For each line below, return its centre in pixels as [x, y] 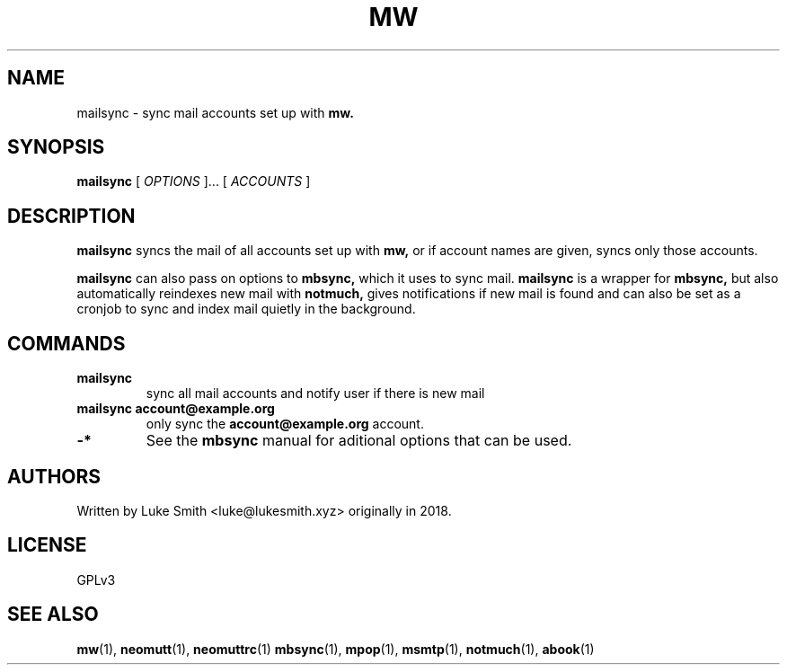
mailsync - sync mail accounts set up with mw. [215, 112]
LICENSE [47, 545]
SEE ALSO [53, 615]
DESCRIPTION [71, 216]
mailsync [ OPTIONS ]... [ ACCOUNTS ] [194, 181]
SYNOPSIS [56, 147]
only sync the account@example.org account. [285, 424]
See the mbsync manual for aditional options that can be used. [359, 441]
